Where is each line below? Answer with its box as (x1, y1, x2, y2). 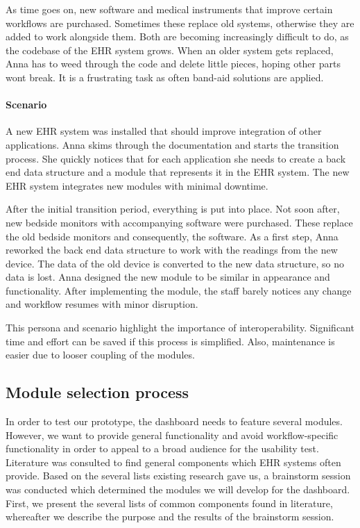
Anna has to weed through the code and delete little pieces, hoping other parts (6, 56, 341, 71)
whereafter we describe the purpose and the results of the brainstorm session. (6, 509, 334, 524)
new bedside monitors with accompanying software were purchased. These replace (6, 215, 353, 229)
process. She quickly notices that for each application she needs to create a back (6, 151, 346, 165)
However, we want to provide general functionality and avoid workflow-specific (6, 427, 338, 442)
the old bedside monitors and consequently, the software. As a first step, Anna (6, 229, 338, 243)
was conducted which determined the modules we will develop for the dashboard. (6, 482, 350, 497)
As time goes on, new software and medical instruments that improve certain (6, 2, 333, 16)
